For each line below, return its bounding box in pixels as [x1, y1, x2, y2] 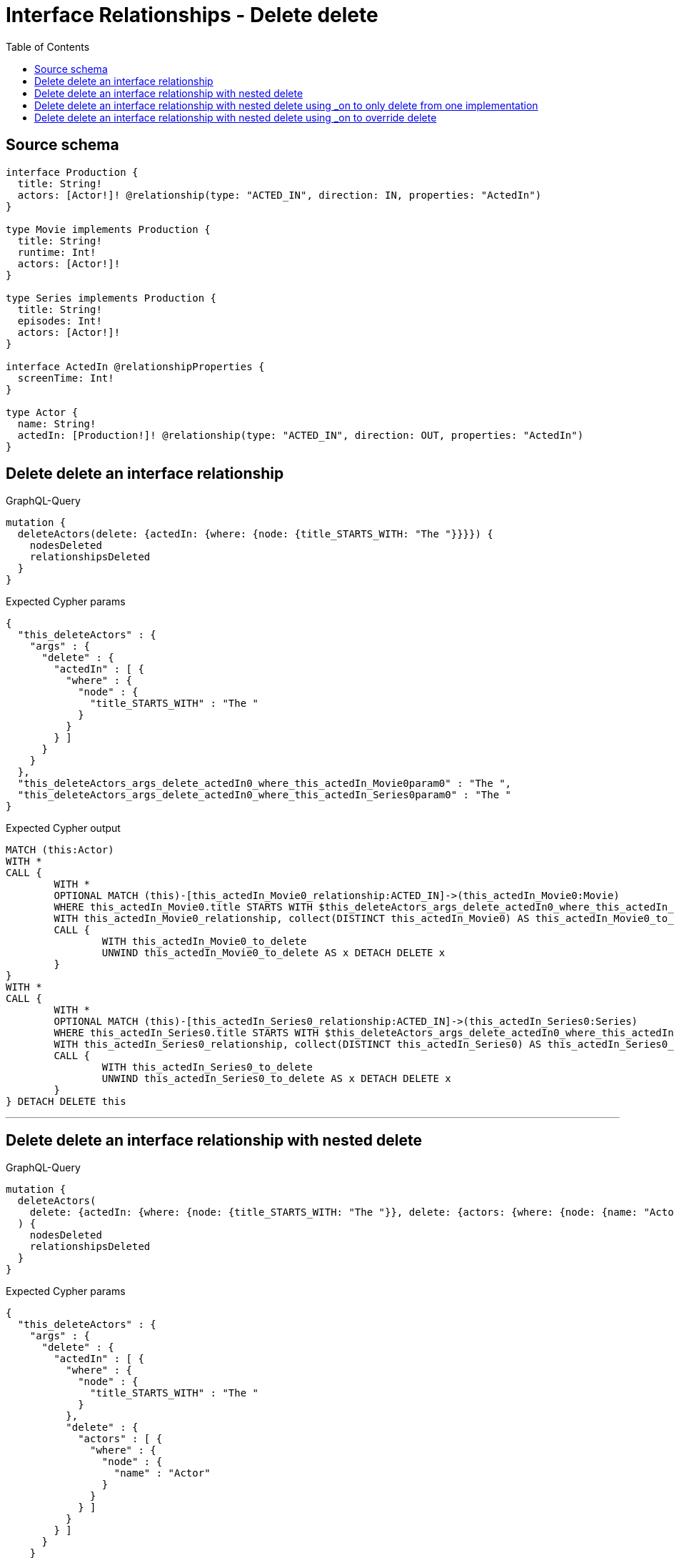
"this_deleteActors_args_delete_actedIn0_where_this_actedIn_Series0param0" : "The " [17, 789, 512, 801]
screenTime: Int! [17, 372, 114, 384]
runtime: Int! [17, 246, 96, 258]
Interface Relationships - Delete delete [6, 3, 378, 27]
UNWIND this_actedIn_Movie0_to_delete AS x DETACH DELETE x [101, 947, 446, 959]
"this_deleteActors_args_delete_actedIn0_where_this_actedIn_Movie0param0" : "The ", [17, 778, 512, 790]
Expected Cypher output [6, 822, 121, 835]
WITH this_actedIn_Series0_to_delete [101, 1061, 313, 1073]
